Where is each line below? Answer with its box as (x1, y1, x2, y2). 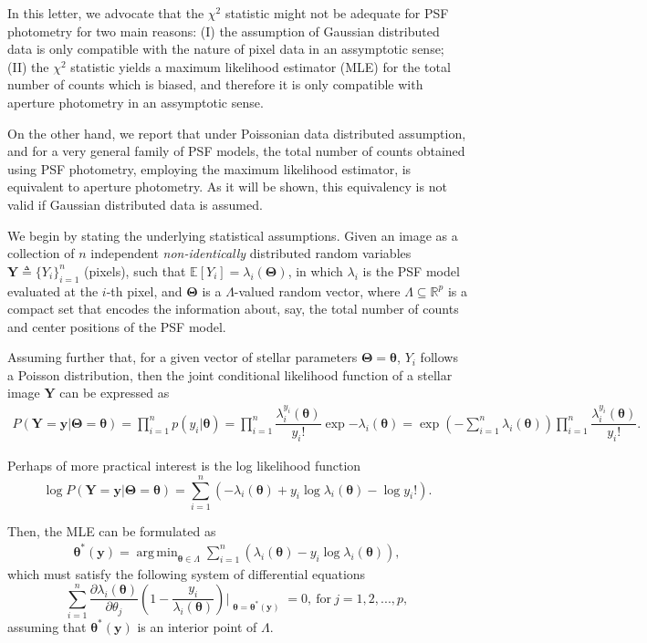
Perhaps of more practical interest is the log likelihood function (7, 456, 361, 475)
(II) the (7, 57, 49, 76)
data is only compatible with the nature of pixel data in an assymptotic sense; (7, 39, 444, 58)
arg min (136, 545, 178, 559)
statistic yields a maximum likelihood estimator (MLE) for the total (70, 57, 451, 76)
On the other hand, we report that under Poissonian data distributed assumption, (7, 123, 466, 142)
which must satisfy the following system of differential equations (7, 564, 366, 583)
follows (420, 347, 458, 367)
